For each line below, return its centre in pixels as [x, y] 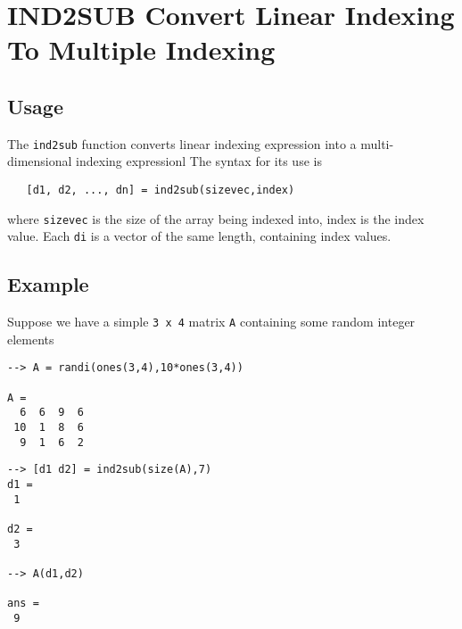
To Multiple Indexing [141, 50]
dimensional [40, 161]
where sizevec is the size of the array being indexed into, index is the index [216, 218]
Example [48, 284]
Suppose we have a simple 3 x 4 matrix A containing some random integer [211, 322]
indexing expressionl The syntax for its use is [199, 161]
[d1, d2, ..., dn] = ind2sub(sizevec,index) [161, 190]
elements [31, 339]
